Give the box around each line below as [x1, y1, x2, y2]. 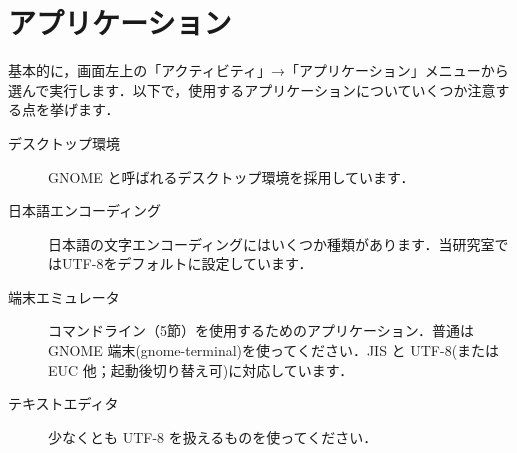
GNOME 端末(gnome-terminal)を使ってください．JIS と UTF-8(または [48, 340, 500, 361]
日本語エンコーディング [8, 200, 162, 221]
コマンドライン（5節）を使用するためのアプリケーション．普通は [48, 320, 475, 341]
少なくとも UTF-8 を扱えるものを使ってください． [48, 426, 378, 447]
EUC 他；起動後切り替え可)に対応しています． [48, 359, 354, 380]
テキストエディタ [8, 393, 119, 414]
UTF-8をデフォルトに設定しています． [61, 253, 313, 274]
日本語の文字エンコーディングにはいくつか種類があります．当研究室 [48, 233, 495, 254]
